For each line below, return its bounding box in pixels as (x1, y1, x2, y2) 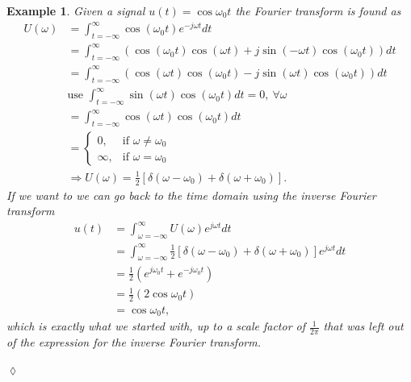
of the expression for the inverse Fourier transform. (6, 334, 261, 351)
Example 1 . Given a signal (6, 2, 145, 19)
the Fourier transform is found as (235, 2, 401, 19)
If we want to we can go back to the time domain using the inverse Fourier (6, 186, 376, 203)
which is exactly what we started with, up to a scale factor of (6, 318, 306, 334)
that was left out (323, 318, 404, 334)
